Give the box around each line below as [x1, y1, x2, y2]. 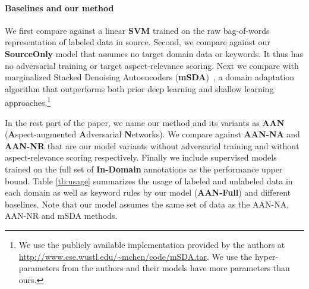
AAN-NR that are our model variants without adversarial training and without [5, 139, 299, 152]
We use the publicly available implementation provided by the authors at [18, 238, 285, 250]
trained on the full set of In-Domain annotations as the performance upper [5, 162, 283, 175]
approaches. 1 [5, 95, 51, 109]
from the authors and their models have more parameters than [62, 262, 290, 274]
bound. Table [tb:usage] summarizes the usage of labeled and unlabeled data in [5, 174, 293, 187]
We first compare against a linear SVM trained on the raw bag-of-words [5, 24, 270, 36]
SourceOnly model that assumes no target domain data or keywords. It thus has [5, 47, 304, 59]
